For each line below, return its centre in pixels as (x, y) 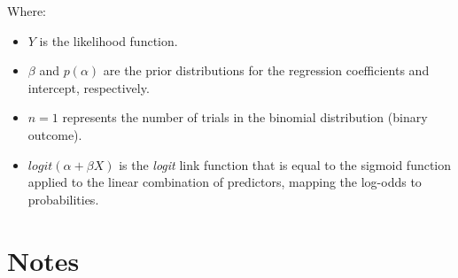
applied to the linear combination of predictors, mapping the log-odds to (225, 182)
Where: (27, 11)
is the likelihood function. (109, 40)
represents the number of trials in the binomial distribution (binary (245, 117)
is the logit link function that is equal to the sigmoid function (285, 164)
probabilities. (63, 199)
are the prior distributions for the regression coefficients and (266, 70)
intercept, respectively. (89, 87)
